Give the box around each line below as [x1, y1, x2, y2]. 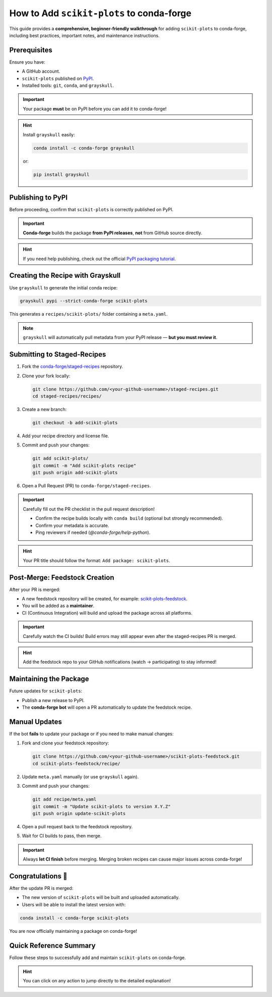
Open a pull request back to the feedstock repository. [22, 823, 133, 829]
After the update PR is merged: [9, 885, 74, 891]
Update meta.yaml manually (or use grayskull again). [22, 773, 139, 780]
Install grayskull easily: [23, 131, 75, 137]
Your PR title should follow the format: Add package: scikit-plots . [23, 557, 171, 563]
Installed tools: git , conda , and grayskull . [22, 82, 114, 88]
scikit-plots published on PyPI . [22, 75, 94, 81]
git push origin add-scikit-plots [32, 470, 118, 476]
